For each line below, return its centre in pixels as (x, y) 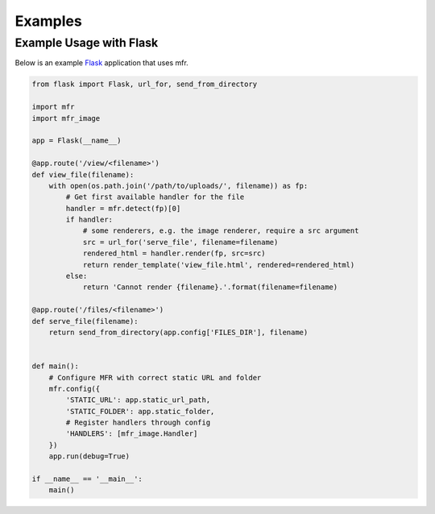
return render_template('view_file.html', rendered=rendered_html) (219, 265)
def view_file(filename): (83, 174)
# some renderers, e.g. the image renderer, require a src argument (221, 231)
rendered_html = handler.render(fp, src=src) (174, 253)
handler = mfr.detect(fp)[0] (123, 208)
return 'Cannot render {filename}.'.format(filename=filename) (210, 287)
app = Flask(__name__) (77, 141)
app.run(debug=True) (89, 456)
